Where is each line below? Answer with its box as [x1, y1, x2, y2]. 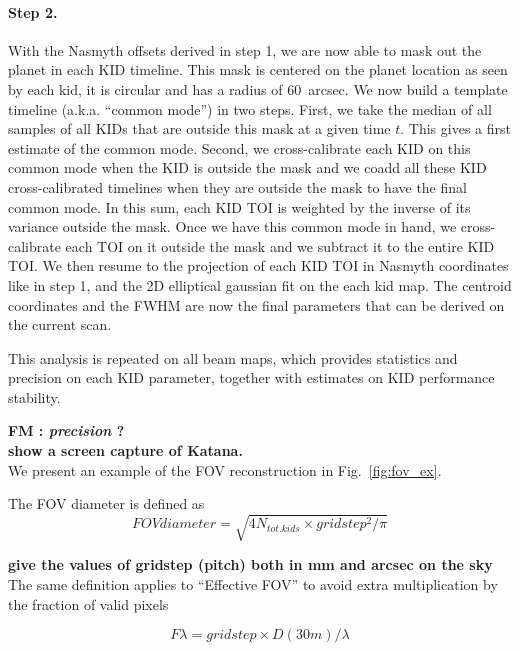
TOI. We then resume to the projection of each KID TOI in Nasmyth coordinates [8, 255, 509, 276]
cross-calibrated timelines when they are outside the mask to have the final [8, 176, 467, 197]
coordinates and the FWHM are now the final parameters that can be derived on [8, 294, 505, 315]
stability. [8, 386, 61, 407]
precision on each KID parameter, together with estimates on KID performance [8, 367, 495, 388]
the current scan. [8, 314, 112, 335]
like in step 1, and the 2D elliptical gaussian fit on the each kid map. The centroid [8, 274, 512, 295]
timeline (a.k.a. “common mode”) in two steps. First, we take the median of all [8, 98, 492, 119]
